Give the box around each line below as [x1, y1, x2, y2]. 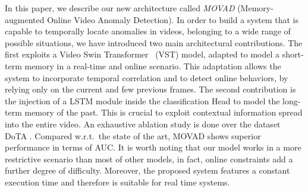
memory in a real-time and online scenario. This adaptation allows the [24, 59, 281, 72]
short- [282, 48, 304, 60]
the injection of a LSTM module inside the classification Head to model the [5, 94, 280, 107]
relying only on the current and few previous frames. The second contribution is [5, 83, 296, 95]
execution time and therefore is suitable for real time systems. [5, 175, 230, 188]
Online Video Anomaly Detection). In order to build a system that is [47, 13, 299, 25]
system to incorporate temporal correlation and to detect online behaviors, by [5, 71, 288, 84]
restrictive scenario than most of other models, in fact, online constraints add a [5, 152, 293, 165]
